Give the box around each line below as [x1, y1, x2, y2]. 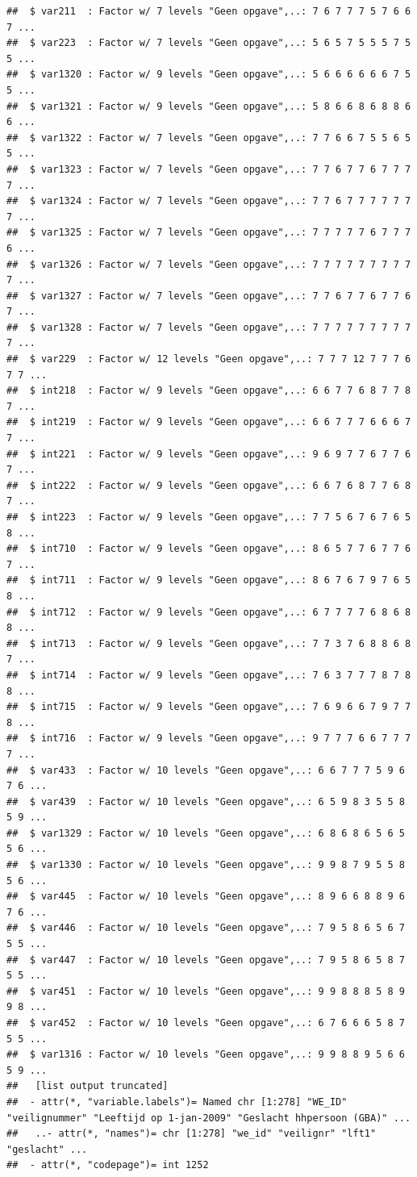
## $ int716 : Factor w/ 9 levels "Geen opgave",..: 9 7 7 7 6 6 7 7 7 [6, 732, 411, 745]
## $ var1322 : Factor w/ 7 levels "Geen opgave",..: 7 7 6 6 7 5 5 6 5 [6, 131, 411, 144]
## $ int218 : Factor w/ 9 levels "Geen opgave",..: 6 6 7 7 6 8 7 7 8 [6, 385, 411, 397]
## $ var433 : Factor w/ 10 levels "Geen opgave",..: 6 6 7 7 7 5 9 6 [6, 764, 405, 776]
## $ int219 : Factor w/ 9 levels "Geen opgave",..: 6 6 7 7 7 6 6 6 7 [6, 416, 411, 428]
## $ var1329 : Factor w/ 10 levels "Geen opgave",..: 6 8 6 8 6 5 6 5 [6, 827, 405, 839]
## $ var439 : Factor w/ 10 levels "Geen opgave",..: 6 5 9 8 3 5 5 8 [6, 795, 405, 808]
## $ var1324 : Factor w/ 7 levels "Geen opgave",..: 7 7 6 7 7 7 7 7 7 [6, 195, 411, 207]
